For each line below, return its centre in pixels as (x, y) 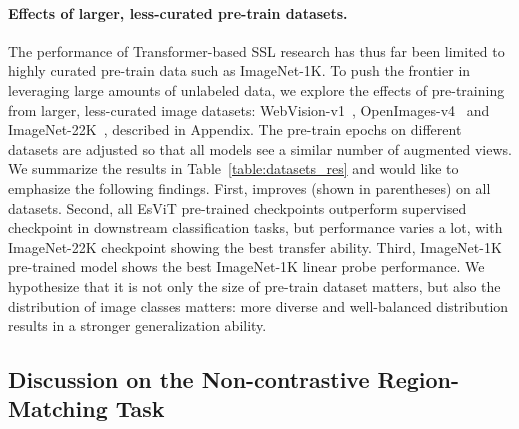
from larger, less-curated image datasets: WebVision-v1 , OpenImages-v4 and (249, 109)
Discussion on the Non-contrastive (189, 379)
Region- (418, 379)
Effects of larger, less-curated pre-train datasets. (178, 12)
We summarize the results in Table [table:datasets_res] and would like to (233, 168)
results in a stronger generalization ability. (137, 325)
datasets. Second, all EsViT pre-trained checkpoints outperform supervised (237, 207)
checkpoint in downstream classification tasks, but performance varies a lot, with (255, 227)
